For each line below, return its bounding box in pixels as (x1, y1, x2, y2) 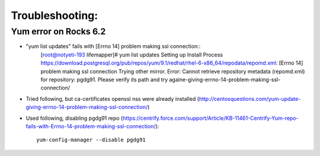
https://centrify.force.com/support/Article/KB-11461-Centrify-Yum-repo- (122, 114, 299, 122)
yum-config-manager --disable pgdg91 (36, 136, 146, 144)
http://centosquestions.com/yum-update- (199, 95, 301, 102)
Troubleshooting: (11, 9, 98, 22)
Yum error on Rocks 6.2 (11, 26, 106, 37)
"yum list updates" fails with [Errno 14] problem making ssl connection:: (25, 43, 201, 50)
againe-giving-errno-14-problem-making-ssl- (169, 76, 281, 83)
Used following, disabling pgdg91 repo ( (25, 114, 123, 122)
